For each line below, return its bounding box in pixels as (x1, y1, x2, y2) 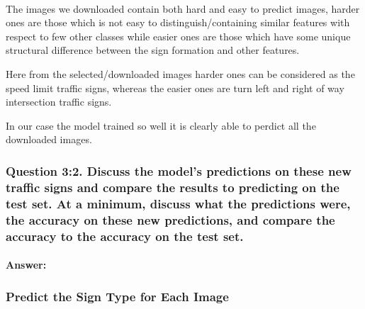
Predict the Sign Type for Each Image (6, 287, 229, 305)
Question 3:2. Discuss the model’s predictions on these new (6, 162, 352, 179)
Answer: (6, 257, 47, 272)
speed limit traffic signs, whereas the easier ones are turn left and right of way (6, 80, 344, 95)
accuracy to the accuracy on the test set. (6, 227, 244, 245)
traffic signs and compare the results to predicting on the (6, 178, 339, 196)
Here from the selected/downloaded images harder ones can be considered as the (6, 66, 355, 81)
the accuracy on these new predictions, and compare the (6, 210, 335, 228)
